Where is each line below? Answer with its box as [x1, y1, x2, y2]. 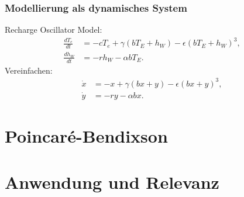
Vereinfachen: [5, 64, 53, 76]
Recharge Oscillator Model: [5, 23, 102, 36]
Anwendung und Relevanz [5, 170, 219, 193]
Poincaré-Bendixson [5, 124, 168, 148]
